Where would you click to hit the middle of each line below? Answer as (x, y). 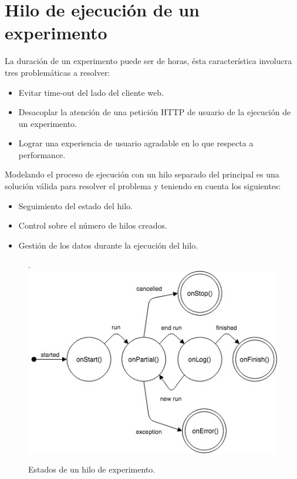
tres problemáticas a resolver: (58, 72)
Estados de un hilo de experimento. (92, 469)
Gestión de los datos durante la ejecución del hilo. (108, 245)
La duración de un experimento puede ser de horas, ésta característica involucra (148, 61)
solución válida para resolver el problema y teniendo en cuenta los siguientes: (143, 186)
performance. (42, 154)
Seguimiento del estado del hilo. (75, 205)
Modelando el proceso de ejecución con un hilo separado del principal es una (142, 174)
